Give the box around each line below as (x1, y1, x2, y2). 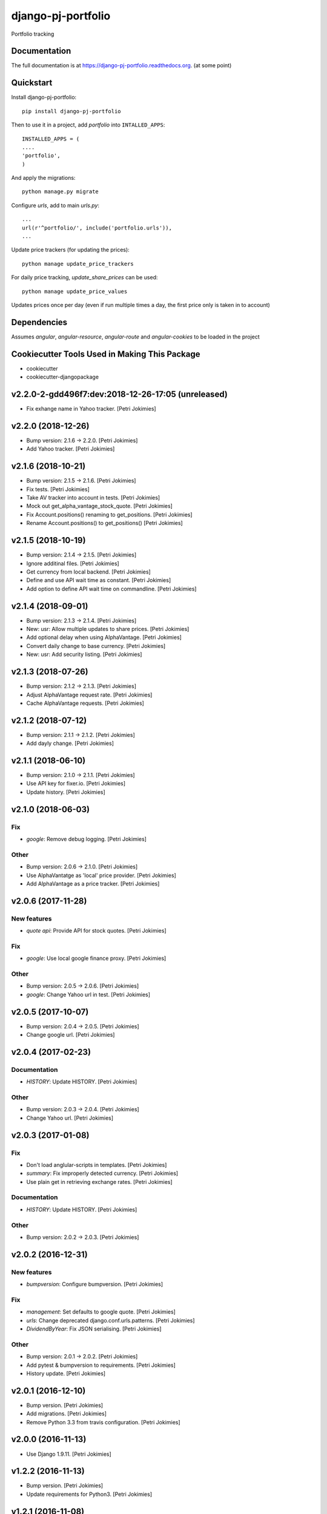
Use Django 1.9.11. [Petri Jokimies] (26, 1450, 111, 1458)
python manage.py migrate (22, 188, 99, 195)
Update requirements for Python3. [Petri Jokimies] (26, 1490, 153, 1498)
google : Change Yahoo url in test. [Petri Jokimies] (26, 991, 151, 998)
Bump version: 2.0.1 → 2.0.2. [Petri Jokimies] (26, 1353, 138, 1360)
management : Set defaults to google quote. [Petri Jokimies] (26, 1308, 176, 1315)
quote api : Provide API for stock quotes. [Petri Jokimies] (26, 927, 167, 934)
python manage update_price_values (22, 288, 128, 295)
